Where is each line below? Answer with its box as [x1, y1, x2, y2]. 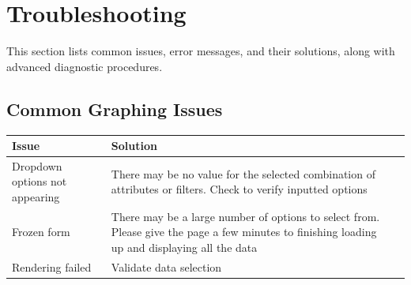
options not [12, 173, 67, 189]
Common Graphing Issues [6, 96, 223, 121]
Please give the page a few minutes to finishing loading [111, 223, 377, 240]
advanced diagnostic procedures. [6, 58, 163, 74]
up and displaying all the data [111, 239, 258, 256]
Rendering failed [12, 258, 92, 275]
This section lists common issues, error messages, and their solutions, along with [6, 43, 395, 59]
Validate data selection [111, 258, 222, 275]
